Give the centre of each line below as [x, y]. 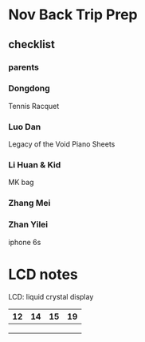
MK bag [21, 183]
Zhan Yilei [28, 224]
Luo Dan [25, 127]
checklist [32, 44]
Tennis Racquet [34, 106]
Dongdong [29, 88]
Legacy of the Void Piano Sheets [62, 144]
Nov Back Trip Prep [73, 15]
